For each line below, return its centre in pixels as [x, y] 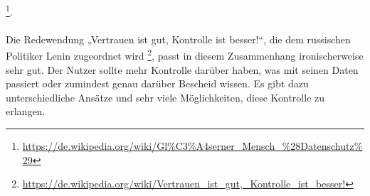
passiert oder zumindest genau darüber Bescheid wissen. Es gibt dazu [157, 83]
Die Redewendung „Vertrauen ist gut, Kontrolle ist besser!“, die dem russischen [178, 39]
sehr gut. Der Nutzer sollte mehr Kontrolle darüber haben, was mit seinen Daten [182, 69]
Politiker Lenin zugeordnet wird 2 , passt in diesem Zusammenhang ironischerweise [185, 55]
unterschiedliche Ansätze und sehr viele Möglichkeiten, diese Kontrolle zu [165, 97]
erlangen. [26, 111]
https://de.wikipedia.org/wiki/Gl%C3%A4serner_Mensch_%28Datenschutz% [192, 146]
